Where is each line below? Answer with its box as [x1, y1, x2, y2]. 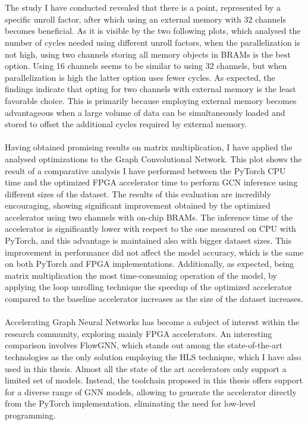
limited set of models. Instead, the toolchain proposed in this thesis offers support [5, 374, 303, 386]
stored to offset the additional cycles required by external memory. [5, 118, 247, 130]
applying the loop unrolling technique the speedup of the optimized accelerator [5, 281, 293, 293]
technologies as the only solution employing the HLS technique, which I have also [5, 351, 301, 363]
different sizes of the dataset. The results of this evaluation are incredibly [5, 187, 271, 200]
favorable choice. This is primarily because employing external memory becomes [5, 94, 297, 106]
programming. [5, 408, 56, 421]
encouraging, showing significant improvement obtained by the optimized [5, 199, 271, 212]
